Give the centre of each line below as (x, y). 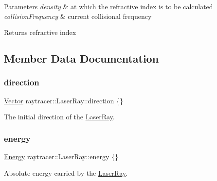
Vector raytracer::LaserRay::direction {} (63, 100)
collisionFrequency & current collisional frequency (78, 16)
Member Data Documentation (81, 58)
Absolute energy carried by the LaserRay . (66, 173)
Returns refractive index (40, 32)
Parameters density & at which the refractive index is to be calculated (108, 6)
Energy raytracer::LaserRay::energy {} (61, 156)
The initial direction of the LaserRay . (59, 117)
